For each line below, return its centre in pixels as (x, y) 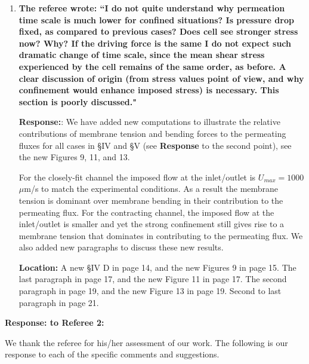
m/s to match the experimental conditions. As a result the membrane (151, 189)
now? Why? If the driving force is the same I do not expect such (155, 43)
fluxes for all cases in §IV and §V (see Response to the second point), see (155, 145)
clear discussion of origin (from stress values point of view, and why (161, 78)
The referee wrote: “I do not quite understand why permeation (152, 8)
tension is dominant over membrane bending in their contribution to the (151, 200)
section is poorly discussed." (78, 101)
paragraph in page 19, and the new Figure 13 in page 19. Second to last (150, 291)
